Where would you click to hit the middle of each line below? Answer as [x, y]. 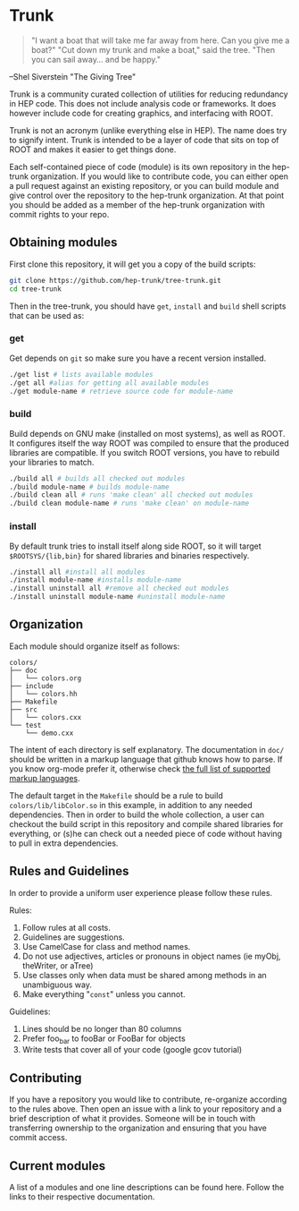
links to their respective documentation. [82, 1197]
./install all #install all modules [77, 572]
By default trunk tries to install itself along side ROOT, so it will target [135, 546]
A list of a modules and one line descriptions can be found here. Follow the [147, 1188]
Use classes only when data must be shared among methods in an [145, 975]
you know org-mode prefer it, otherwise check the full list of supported [140, 768]
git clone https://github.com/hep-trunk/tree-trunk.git [115, 280]
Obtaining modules [63, 243]
